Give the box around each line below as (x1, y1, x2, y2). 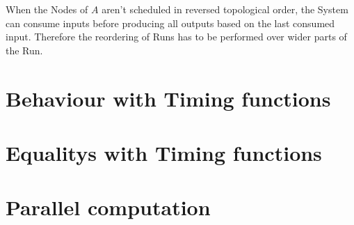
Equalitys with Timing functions (6, 138, 322, 166)
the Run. (6, 42, 43, 57)
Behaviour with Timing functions (6, 84, 331, 112)
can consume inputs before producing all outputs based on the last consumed (6, 15, 335, 30)
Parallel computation (6, 193, 211, 222)
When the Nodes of (6, 2, 88, 16)
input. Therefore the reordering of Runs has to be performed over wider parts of (6, 29, 347, 44)
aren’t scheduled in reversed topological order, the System (102, 2, 348, 16)
